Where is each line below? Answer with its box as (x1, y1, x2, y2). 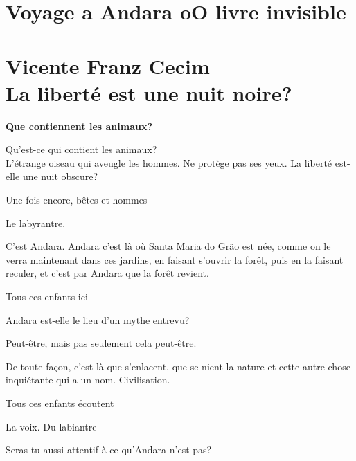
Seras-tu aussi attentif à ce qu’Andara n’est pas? (6, 442, 212, 457)
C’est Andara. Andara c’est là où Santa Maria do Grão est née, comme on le (6, 239, 331, 253)
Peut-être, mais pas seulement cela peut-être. (6, 336, 197, 350)
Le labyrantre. (6, 215, 66, 230)
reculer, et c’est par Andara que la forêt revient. (6, 266, 209, 280)
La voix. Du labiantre (6, 419, 97, 433)
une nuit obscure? (22, 169, 98, 183)
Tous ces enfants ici (6, 289, 88, 304)
